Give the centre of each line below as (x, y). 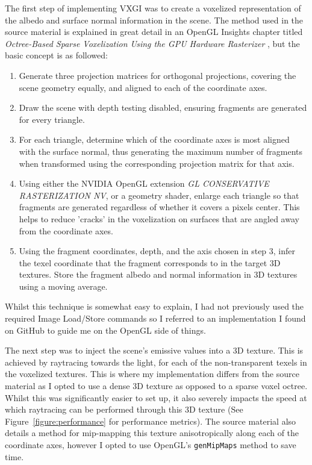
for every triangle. (52, 119)
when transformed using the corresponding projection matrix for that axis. (157, 163)
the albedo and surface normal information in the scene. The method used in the (154, 20)
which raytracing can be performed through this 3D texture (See (124, 409)
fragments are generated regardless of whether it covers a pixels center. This (159, 207)
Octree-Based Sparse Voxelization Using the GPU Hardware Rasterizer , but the (152, 43)
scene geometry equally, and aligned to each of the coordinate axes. (143, 87)
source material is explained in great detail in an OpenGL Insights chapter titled (154, 32)
